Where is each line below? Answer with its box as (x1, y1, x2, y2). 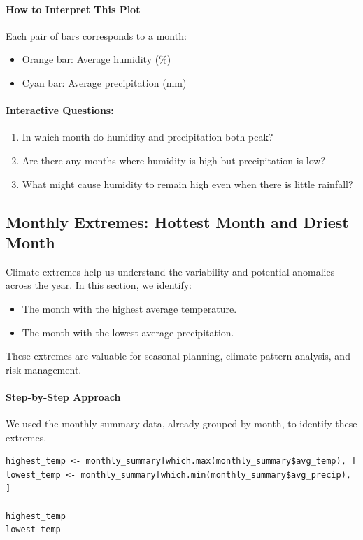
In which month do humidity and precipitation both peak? (22, 129, 273, 144)
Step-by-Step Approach (6, 389, 121, 404)
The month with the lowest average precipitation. (22, 325, 234, 339)
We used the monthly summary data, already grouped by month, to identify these (6, 416, 357, 431)
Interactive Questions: (6, 103, 114, 118)
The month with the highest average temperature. (22, 301, 237, 315)
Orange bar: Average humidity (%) (22, 52, 171, 66)
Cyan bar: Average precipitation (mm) (22, 75, 187, 90)
